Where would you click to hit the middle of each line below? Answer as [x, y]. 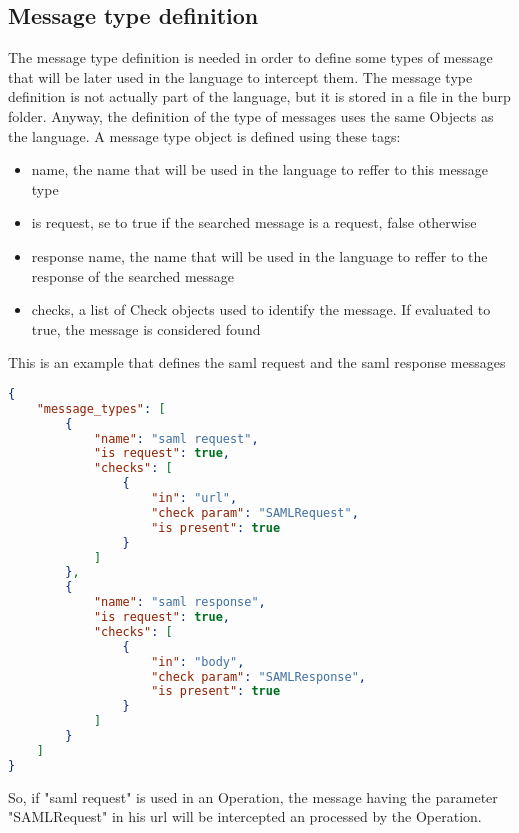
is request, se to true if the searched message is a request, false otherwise [254, 222]
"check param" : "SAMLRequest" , [255, 512]
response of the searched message [133, 275]
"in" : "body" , [198, 661]
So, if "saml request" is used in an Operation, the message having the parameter [253, 796]
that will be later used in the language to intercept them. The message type [240, 76]
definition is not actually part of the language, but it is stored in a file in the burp [259, 96]
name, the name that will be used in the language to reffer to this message [259, 169]
